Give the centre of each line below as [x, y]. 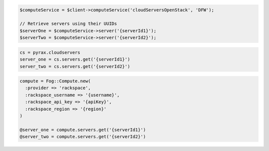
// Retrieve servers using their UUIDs [68, 24]
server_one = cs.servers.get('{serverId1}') [75, 59]
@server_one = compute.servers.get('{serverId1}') [83, 130]
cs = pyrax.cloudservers [50, 52]
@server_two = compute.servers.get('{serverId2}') [83, 137]
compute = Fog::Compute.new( [55, 81]
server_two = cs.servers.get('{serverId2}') [75, 66]
